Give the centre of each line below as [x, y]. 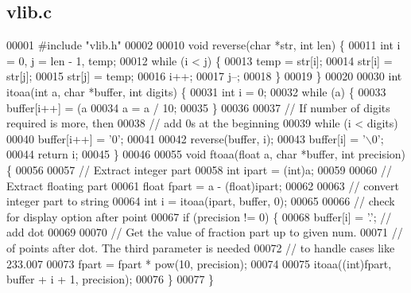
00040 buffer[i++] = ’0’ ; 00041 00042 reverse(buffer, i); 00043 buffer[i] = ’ [186, 138]
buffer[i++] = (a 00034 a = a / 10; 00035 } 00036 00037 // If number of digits [198, 107]
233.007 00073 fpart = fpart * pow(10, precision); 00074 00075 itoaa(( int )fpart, [199, 263]
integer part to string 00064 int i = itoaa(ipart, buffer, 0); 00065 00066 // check [201, 201]
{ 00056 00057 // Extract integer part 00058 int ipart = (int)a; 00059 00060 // [199, 169]
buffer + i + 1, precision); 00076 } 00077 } [111, 279]
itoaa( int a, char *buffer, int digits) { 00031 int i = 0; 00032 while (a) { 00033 [196, 91]
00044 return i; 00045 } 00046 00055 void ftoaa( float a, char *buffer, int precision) [206, 154]
